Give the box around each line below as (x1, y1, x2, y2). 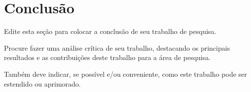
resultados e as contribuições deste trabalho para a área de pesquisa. (4, 52, 211, 62)
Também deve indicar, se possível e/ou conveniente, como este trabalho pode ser (4, 68, 247, 79)
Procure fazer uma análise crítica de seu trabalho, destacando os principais (4, 42, 230, 53)
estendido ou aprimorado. (4, 78, 81, 89)
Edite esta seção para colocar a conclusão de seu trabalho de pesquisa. (4, 26, 216, 36)
